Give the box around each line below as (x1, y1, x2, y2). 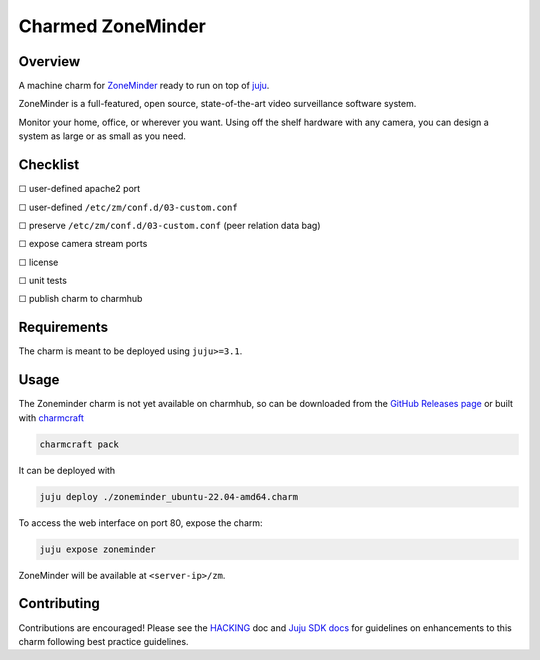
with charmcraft (18, 411, 84, 424)
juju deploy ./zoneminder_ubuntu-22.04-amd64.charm (39, 491, 299, 502)
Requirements (18, 319, 109, 336)
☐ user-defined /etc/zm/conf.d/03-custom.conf (18, 201, 239, 213)
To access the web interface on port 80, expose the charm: (18, 516, 264, 529)
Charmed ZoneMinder (18, 15, 207, 37)
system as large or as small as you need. (18, 130, 187, 142)
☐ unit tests (18, 275, 67, 287)
